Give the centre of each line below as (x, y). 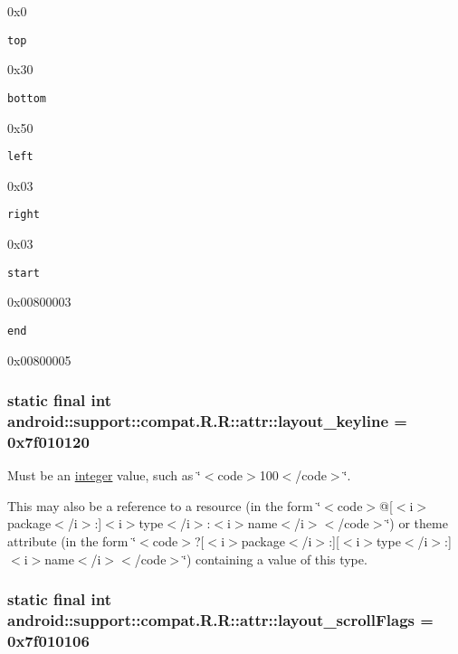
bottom (27, 98)
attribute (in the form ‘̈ (72, 540)
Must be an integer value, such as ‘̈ (104, 475)
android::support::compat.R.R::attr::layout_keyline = (207, 420)
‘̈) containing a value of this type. (275, 559)
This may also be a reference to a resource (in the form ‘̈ (164, 505)
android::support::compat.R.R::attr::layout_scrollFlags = (220, 619)
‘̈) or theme (417, 523)
